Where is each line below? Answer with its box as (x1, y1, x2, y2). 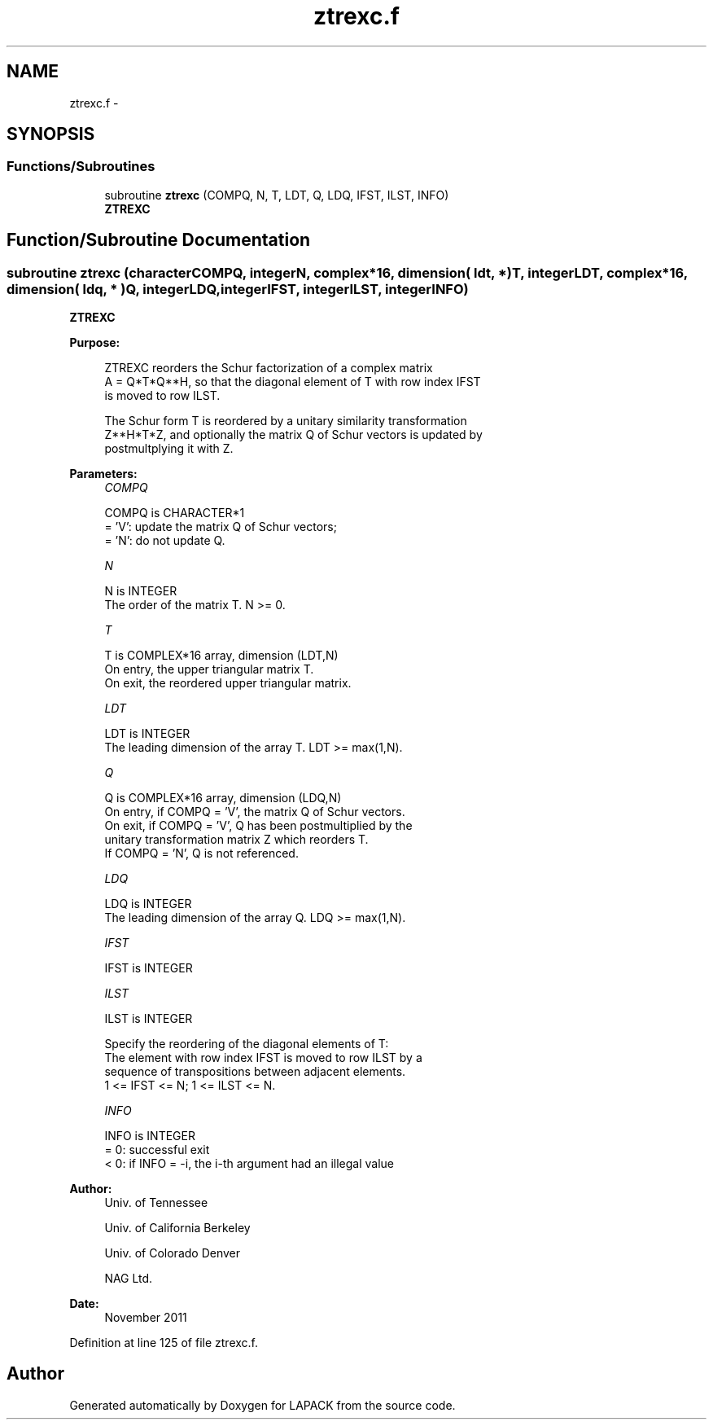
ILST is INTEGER (104, 1011, 193, 1026)
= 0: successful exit (104, 1143, 210, 1157)
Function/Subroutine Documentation (7, 230, 311, 251)
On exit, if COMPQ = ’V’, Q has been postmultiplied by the (104, 818, 413, 833)
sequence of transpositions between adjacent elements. (104, 1064, 406, 1079)
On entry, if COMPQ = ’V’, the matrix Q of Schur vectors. (104, 805, 405, 819)
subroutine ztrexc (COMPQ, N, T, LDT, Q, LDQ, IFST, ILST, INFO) (104, 187, 449, 202)
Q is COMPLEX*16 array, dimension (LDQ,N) (104, 791, 342, 805)
